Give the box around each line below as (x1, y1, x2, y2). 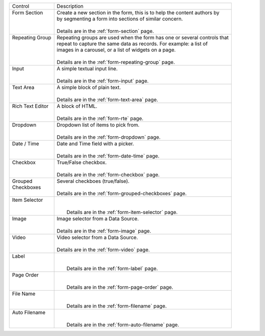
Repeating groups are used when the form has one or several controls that (56, 34, 229, 41)
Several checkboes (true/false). (56, 178, 130, 184)
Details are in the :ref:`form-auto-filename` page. (66, 321, 179, 328)
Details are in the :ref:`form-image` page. (56, 228, 152, 234)
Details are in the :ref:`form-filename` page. (66, 303, 167, 309)
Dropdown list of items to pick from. (56, 122, 140, 128)
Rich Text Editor (12, 103, 49, 109)
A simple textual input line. (56, 65, 118, 72)
